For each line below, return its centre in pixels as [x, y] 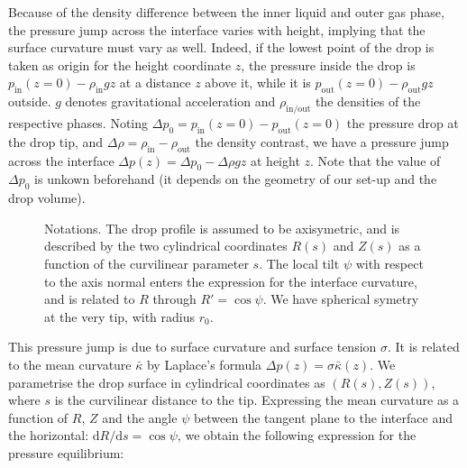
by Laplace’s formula [204, 364]
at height [275, 160]
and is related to [90, 299]
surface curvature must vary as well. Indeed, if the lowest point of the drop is [221, 47]
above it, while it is [258, 83]
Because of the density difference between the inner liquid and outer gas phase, [226, 12]
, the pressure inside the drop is [328, 64]
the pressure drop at [403, 122]
